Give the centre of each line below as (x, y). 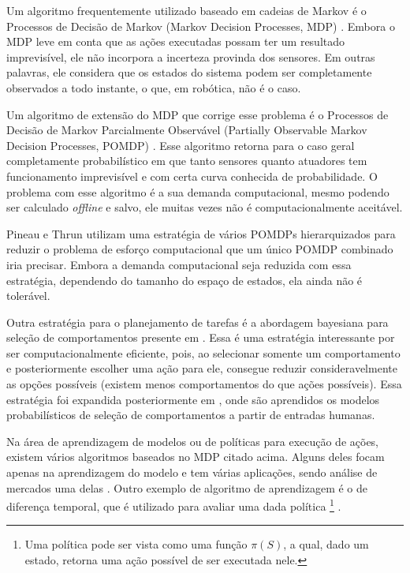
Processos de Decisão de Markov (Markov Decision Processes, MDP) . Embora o (201, 26)
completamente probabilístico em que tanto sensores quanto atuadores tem (187, 161)
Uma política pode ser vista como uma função (136, 544)
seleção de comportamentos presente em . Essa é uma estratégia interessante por (201, 337)
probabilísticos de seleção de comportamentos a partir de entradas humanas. (191, 415)
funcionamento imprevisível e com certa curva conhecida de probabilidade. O (192, 176)
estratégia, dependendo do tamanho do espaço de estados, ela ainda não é (184, 280)
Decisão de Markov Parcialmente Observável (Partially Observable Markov (187, 130)
